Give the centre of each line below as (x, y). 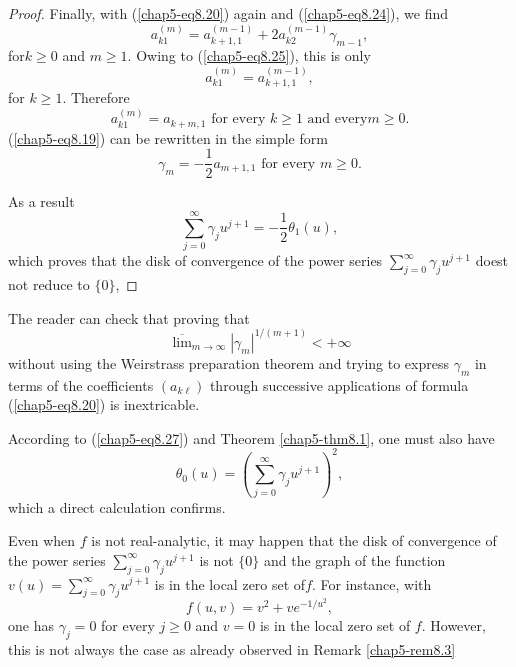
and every (337, 119)
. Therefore (96, 97)
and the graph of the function (355, 559)
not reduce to (49, 284)
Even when (42, 540)
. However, (453, 624)
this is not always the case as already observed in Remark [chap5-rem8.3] (232, 648)
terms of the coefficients (81, 384)
